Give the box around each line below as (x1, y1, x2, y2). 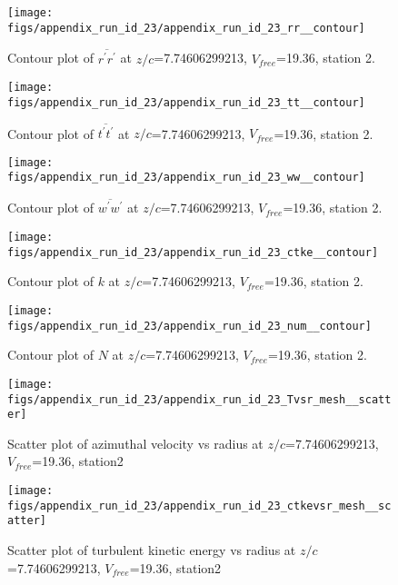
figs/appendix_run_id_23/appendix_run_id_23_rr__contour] (7, 21, 365, 35)
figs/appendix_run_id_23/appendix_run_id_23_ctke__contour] (7, 245, 379, 259)
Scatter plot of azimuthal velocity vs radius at (7, 433, 264, 452)
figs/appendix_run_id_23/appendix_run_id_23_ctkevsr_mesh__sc (7, 499, 392, 512)
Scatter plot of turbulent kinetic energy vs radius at (7, 540, 296, 559)
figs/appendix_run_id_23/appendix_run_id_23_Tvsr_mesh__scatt (7, 392, 392, 406)
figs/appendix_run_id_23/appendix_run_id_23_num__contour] (7, 319, 372, 332)
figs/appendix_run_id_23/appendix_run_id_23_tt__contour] (7, 95, 365, 109)
